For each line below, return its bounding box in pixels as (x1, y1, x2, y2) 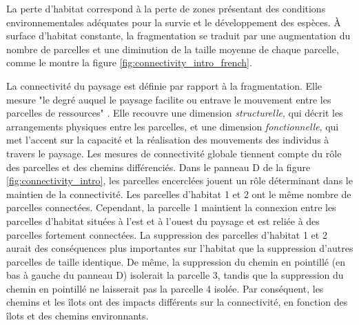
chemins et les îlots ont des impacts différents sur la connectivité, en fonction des (6, 295, 348, 309)
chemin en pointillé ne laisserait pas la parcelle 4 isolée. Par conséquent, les (6, 281, 324, 295)
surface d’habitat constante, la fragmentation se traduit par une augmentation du (6, 28, 351, 43)
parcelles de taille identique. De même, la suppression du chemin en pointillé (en (6, 254, 346, 268)
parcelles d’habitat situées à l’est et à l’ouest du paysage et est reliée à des (6, 213, 320, 228)
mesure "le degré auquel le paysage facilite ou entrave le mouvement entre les (6, 92, 331, 106)
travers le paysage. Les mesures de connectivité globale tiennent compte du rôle (6, 146, 342, 160)
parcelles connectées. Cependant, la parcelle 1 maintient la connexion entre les (6, 200, 336, 215)
